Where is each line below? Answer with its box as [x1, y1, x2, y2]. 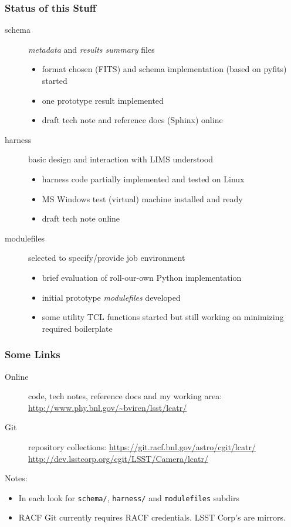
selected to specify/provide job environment [28, 251, 185, 264]
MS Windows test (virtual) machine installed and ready [42, 192, 243, 205]
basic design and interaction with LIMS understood [28, 153, 214, 165]
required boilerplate [42, 322, 113, 334]
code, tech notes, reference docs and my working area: [28, 390, 222, 402]
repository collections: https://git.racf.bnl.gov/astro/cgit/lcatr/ [28, 440, 256, 453]
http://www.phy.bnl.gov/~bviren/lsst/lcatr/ [28, 401, 187, 413]
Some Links [5, 347, 60, 362]
